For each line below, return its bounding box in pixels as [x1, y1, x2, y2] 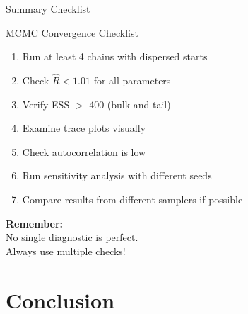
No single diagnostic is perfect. [6, 230, 138, 245]
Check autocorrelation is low [22, 144, 146, 159]
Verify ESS [22, 96, 70, 111]
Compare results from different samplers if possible [22, 191, 243, 206]
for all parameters [93, 73, 171, 87]
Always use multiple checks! [6, 243, 126, 258]
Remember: [6, 215, 64, 230]
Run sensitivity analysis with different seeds [22, 168, 212, 183]
